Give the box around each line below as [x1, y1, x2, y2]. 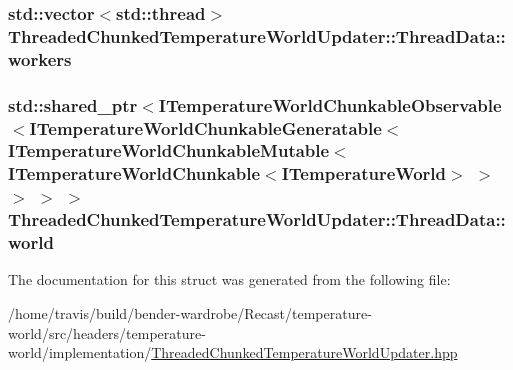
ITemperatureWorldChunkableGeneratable [29, 115, 382, 140]
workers [8, 46, 72, 71]
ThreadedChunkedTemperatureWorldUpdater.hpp [151, 342, 458, 363]
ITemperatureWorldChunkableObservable [158, 92, 502, 117]
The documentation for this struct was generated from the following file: [8, 269, 451, 290]
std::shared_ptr [8, 92, 138, 117]
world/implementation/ [8, 342, 152, 363]
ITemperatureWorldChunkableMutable [8, 138, 330, 163]
